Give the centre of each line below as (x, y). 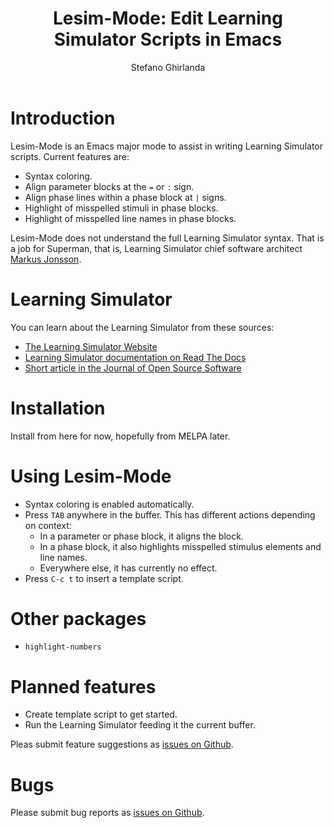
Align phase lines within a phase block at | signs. (125, 197)
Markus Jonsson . (46, 259)
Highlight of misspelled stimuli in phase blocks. (121, 208)
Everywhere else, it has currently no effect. (128, 568)
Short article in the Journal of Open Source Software (133, 368)
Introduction (63, 118)
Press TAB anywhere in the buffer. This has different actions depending (170, 514)
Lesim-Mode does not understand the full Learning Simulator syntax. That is (167, 238)
